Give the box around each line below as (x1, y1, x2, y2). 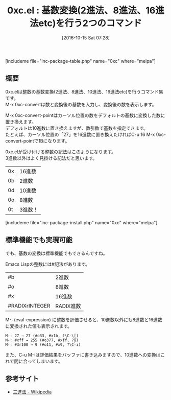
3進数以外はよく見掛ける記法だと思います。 (5, 155, 97, 161)
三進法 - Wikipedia (12, 389, 52, 395)
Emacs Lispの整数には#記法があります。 (5, 261, 90, 267)
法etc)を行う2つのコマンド (30, 17, 142, 29)
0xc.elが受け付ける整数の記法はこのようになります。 (5, 149, 116, 155)
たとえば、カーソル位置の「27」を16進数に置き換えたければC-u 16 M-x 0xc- (5, 131, 166, 137)
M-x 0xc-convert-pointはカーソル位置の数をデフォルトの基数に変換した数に (5, 112, 165, 118)
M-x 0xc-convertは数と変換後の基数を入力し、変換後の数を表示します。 (5, 101, 157, 107)
